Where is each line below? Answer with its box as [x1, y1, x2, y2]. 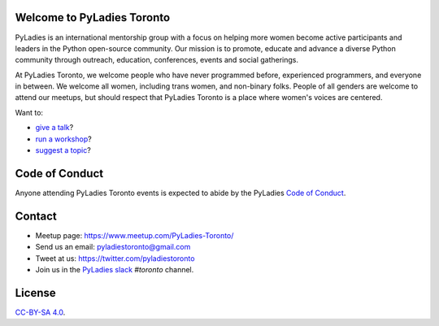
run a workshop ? [35, 134, 93, 144]
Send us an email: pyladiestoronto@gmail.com [35, 242, 191, 252]
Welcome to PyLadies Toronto [15, 11, 171, 24]
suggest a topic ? [35, 146, 91, 155]
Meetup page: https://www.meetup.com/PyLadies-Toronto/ [35, 230, 234, 240]
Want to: [15, 107, 44, 117]
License [15, 285, 56, 300]
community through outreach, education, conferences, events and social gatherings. [15, 55, 299, 65]
